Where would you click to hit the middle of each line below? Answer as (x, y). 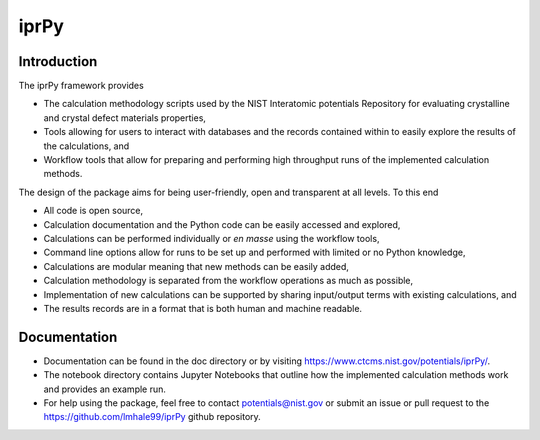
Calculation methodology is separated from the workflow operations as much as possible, (228, 281)
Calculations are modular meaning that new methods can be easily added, (196, 266)
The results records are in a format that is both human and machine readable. (203, 308)
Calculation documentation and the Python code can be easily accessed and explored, (222, 224)
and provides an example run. (105, 389)
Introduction (58, 61)
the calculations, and (86, 146)
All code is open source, (93, 211)
